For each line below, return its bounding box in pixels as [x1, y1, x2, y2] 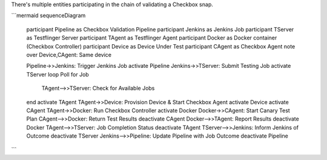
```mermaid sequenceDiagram [11, 12, 86, 19]
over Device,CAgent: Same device [26, 51, 112, 58]
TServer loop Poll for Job [26, 70, 89, 78]
